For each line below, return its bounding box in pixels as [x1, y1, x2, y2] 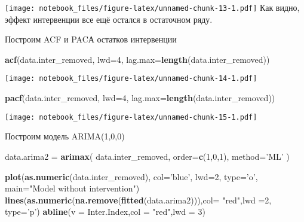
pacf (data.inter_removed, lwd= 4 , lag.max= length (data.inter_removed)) [5, 92, 275, 104]
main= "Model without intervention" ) [5, 182, 140, 194]
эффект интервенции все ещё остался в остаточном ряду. [5, 13, 213, 25]
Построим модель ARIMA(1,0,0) [5, 130, 125, 142]
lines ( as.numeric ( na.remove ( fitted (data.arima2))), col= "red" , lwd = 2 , [5, 193, 272, 206]
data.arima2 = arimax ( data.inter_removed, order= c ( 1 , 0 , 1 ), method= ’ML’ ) [5, 150, 290, 162]
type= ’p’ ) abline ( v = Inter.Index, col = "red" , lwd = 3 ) [5, 205, 205, 218]
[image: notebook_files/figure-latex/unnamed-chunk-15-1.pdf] [5, 112, 257, 121]
